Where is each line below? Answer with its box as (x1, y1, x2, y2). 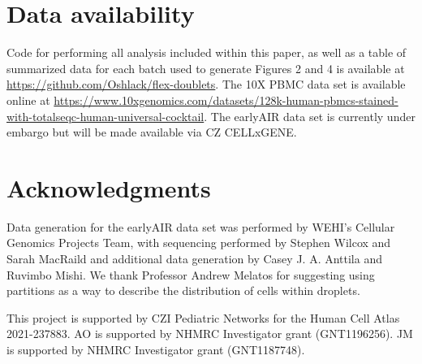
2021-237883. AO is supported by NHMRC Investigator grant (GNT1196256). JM (6, 325, 413, 342)
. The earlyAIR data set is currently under (204, 107, 416, 124)
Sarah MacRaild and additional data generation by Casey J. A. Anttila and (6, 250, 382, 266)
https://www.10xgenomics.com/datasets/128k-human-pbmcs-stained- (54, 91, 398, 108)
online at (6, 91, 50, 108)
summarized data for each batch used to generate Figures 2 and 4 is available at (6, 59, 405, 76)
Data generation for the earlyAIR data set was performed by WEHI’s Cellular (6, 218, 395, 235)
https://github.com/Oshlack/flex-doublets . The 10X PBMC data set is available (6, 76, 406, 93)
